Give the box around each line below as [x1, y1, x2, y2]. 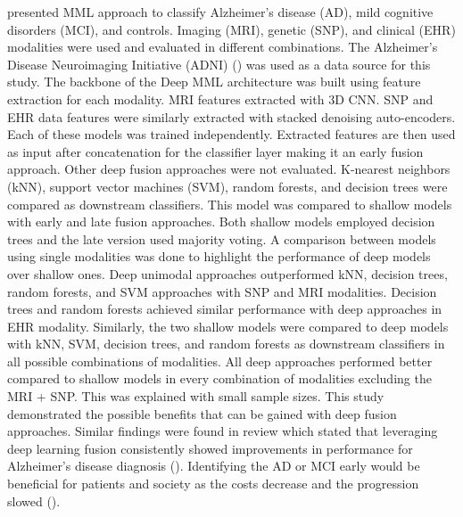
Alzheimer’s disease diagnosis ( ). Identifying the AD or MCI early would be [7, 456, 420, 475]
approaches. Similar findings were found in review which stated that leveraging [7, 422, 438, 440]
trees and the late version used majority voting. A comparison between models [7, 229, 436, 248]
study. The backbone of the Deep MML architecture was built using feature [7, 72, 421, 91]
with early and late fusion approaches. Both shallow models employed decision [7, 212, 435, 231]
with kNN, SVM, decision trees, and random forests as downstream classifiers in [7, 334, 445, 353]
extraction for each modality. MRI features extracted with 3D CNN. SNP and [7, 89, 434, 108]
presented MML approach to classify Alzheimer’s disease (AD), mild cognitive [7, 3, 434, 21]
